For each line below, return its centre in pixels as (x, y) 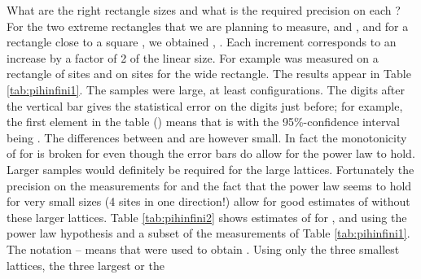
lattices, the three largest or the (86, 265)
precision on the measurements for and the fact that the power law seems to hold (209, 185)
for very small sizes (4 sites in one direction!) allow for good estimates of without (208, 201)
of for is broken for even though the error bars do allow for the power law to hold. (211, 153)
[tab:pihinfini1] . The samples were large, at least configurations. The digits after (206, 89)
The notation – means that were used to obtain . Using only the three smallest (203, 248)
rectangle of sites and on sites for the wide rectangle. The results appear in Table (209, 74)
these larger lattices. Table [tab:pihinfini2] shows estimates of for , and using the (207, 217)
